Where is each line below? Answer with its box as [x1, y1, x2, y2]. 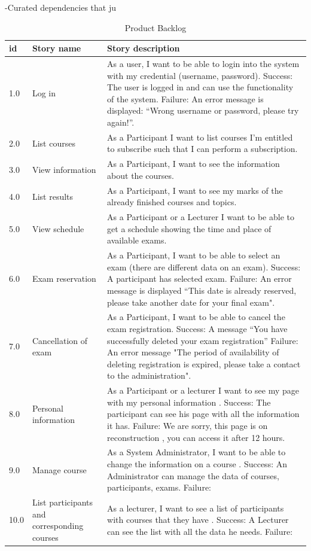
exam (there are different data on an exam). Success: [107, 260, 301, 273]
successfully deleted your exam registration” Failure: [107, 334, 298, 346]
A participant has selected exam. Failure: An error [107, 272, 292, 285]
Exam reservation [32, 272, 96, 285]
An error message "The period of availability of [107, 346, 279, 358]
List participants [32, 496, 93, 509]
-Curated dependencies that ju [5, 1, 117, 13]
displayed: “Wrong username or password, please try [107, 104, 299, 117]
